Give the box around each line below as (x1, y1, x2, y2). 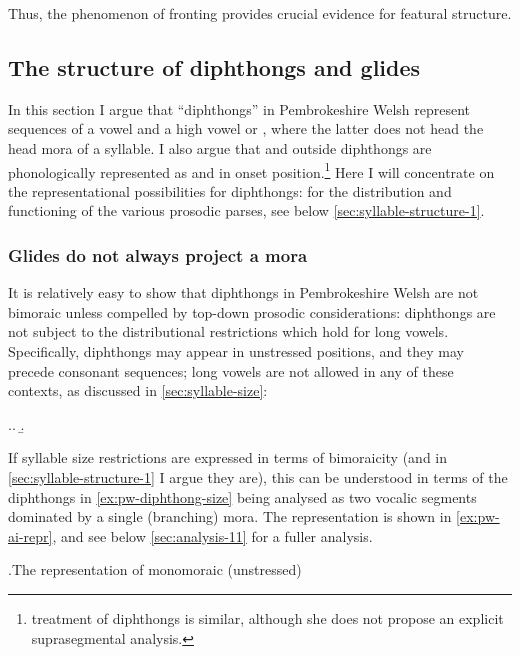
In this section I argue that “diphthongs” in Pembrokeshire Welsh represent (8, 98, 471, 119)
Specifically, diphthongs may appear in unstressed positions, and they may (8, 341, 464, 362)
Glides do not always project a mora (8, 242, 308, 267)
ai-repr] (8, 525, 53, 546)
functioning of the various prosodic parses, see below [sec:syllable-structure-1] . (8, 200, 485, 221)
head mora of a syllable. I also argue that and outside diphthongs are (8, 137, 432, 158)
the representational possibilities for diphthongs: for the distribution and (8, 180, 452, 201)
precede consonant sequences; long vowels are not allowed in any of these (8, 360, 454, 381)
